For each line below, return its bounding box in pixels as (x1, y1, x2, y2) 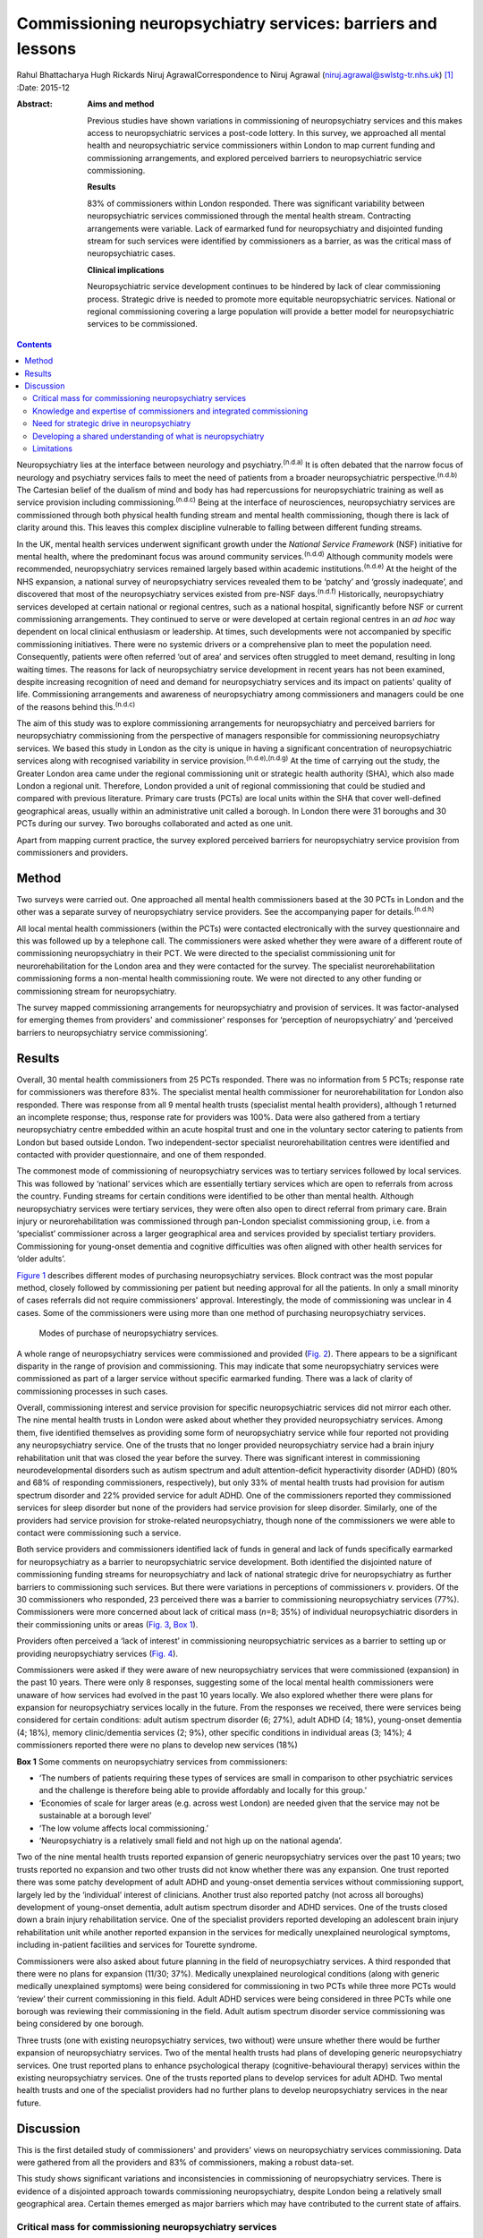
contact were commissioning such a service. (16, 1527, 182, 1538)
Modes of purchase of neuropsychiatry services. (38, 1328, 219, 1338)
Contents (16, 338, 53, 349)
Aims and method (87, 98, 155, 109)
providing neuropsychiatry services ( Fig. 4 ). (16, 1648, 179, 1659)
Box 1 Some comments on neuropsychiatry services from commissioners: (16, 1755, 288, 1767)
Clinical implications (87, 264, 165, 275)
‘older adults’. (16, 1253, 66, 1264)
